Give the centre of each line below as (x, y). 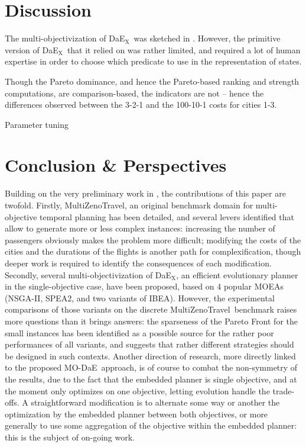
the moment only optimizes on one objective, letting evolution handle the (137, 390)
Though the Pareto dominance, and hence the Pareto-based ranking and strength (152, 81)
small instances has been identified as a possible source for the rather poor (139, 332)
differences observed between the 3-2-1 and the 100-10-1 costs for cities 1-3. (141, 104)
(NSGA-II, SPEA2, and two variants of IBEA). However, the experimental (140, 298)
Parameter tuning (37, 124)
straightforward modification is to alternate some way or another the (155, 402)
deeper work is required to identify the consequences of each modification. (138, 263)
